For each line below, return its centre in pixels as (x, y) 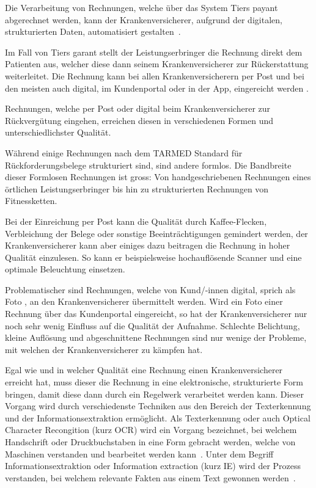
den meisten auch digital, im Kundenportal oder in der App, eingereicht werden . (157, 88)
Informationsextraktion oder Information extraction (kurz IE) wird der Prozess (153, 466)
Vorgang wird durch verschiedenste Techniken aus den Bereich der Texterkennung (158, 406)
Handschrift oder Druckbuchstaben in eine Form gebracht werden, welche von (150, 442)
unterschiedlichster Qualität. (58, 132)
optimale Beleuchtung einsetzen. (65, 269)
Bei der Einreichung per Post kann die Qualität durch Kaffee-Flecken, (136, 221)
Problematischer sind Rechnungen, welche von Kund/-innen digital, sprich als (150, 289)
